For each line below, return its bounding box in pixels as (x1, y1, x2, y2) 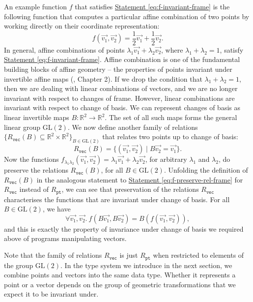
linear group (4, 121, 40, 132)
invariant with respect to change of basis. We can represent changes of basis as (4, 102, 240, 113)
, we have (42, 204, 71, 214)
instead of (19, 184, 49, 194)
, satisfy (220, 44, 244, 55)
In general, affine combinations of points (4, 44, 125, 55)
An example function (4, 1, 67, 11)
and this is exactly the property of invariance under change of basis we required (4, 223, 244, 234)
